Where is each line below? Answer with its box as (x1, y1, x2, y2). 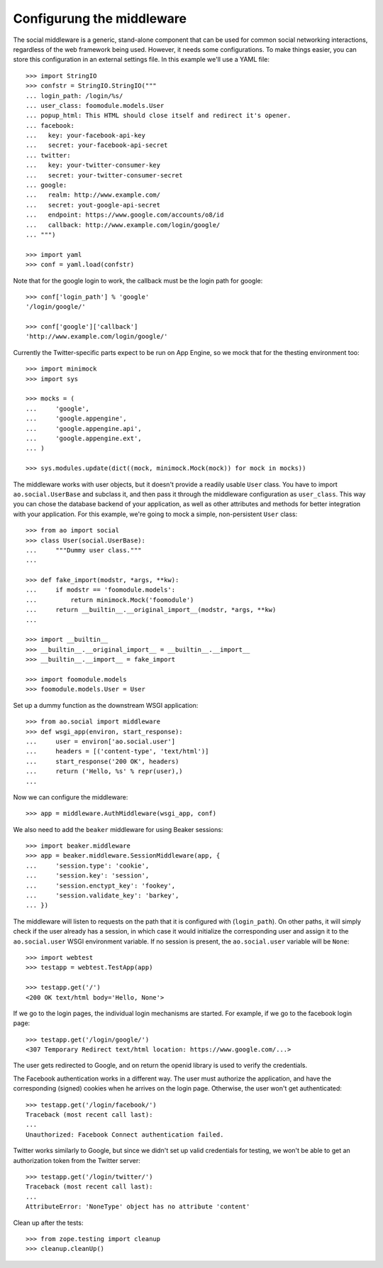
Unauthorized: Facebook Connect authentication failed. (26, 1130, 224, 1139)
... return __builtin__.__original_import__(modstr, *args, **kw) (26, 606, 277, 614)
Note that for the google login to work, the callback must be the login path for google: (13, 276, 263, 285)
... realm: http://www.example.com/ (26, 191, 161, 199)
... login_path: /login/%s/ (26, 92, 123, 99)
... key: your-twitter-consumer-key (26, 161, 161, 170)
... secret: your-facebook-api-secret (26, 141, 168, 149)
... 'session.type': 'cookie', (26, 861, 150, 870)
